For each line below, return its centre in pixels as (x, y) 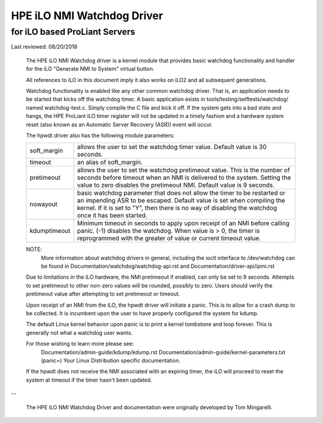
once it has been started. (112, 216)
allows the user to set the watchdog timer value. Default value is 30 (172, 147)
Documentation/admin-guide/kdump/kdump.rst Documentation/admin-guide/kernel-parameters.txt (163, 352)
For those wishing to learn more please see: (80, 344)
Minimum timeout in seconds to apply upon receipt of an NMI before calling (183, 223)
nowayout (44, 204)
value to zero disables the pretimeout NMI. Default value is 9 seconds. (176, 185)
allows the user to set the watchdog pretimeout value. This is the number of (183, 170)
